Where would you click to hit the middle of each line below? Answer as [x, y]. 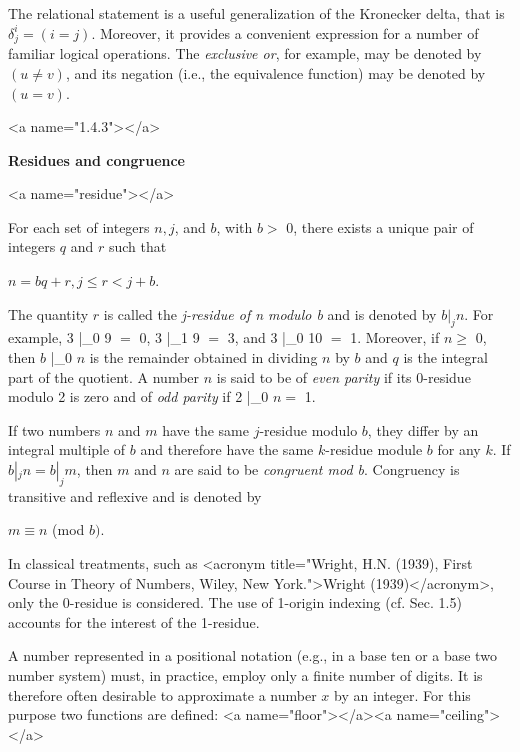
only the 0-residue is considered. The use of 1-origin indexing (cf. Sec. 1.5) [235, 602]
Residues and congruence [96, 159]
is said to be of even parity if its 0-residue [343, 376]
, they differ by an [423, 429]
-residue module [374, 449]
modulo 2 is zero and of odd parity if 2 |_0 [138, 396]
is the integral [445, 357]
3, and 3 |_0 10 [275, 337]
